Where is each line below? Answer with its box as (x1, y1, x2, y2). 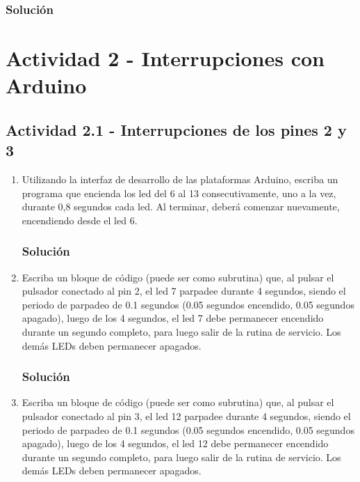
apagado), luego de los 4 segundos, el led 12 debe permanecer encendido (22, 436, 329, 451)
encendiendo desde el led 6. (22, 212, 138, 227)
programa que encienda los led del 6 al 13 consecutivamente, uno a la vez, (22, 185, 336, 200)
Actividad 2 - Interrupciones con (6, 44, 325, 72)
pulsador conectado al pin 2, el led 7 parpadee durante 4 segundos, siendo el (22, 283, 346, 298)
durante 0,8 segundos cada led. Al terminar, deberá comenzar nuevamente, (22, 199, 340, 214)
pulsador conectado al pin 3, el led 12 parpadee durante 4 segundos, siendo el (22, 408, 351, 423)
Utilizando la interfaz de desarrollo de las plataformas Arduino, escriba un (22, 172, 338, 186)
